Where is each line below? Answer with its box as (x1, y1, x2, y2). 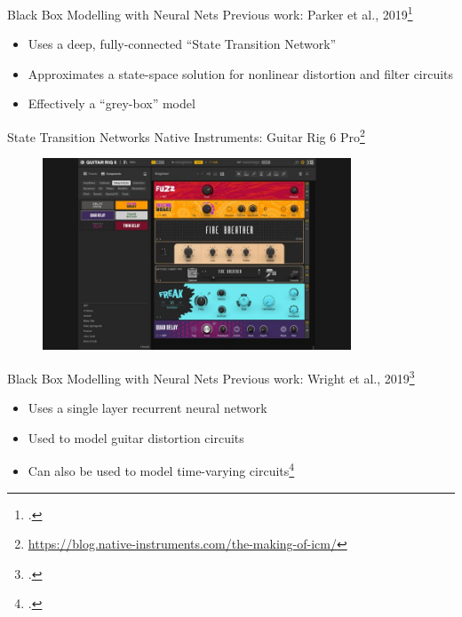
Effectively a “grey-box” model (28, 94, 195, 113)
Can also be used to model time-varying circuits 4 (28, 459, 295, 479)
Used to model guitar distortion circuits (28, 428, 244, 447)
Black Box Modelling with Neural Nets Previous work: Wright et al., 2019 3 (7, 366, 415, 387)
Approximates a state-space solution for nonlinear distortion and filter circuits (28, 64, 454, 83)
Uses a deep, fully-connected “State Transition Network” (28, 35, 337, 53)
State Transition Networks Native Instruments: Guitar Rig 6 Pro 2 (7, 125, 365, 146)
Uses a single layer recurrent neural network (28, 399, 267, 417)
